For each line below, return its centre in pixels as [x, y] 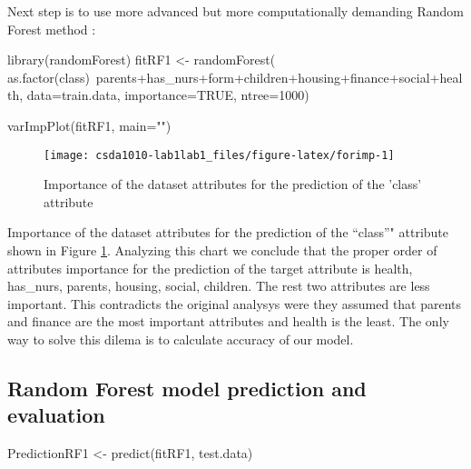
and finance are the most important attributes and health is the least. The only [228, 321]
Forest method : [52, 29]
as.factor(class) [49, 77]
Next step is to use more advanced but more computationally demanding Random [235, 11]
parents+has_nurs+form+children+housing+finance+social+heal [279, 77]
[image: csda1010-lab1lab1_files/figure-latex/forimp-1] [219, 155]
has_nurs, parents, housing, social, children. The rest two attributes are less [219, 286]
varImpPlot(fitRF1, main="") [89, 125]
